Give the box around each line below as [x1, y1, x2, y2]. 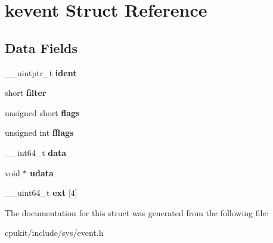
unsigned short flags [5, 106, 80, 119]
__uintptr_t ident [5, 66, 77, 79]
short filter [5, 86, 46, 99]
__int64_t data [5, 146, 67, 158]
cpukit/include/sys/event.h [5, 226, 104, 239]
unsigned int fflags [5, 126, 74, 139]
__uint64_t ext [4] [5, 186, 77, 199]
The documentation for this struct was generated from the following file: [5, 206, 269, 219]
